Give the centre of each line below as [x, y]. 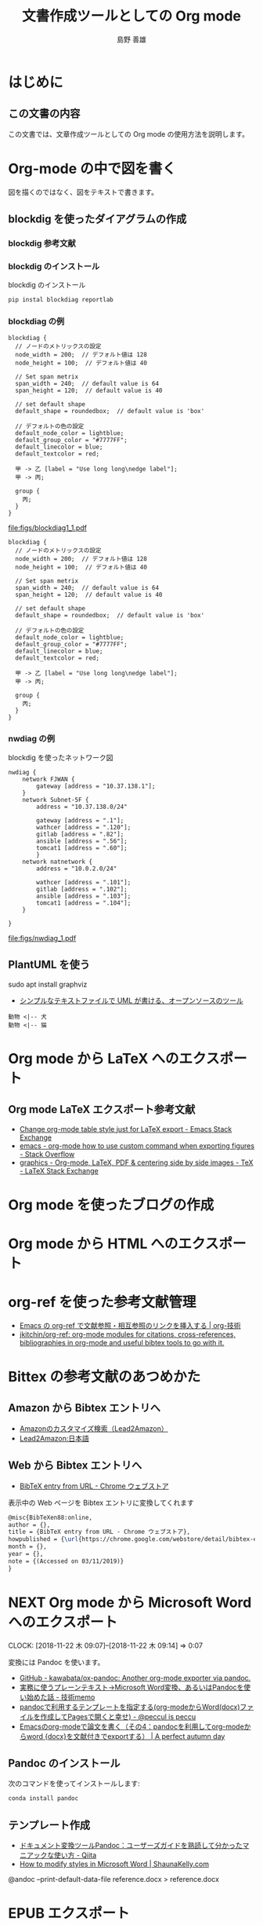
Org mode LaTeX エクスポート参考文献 [102, 1109]
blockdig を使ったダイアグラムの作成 [97, 220]
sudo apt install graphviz [48, 984]
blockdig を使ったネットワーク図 [61, 757]
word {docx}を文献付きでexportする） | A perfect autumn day [126, 1736]
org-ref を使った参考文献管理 [102, 1303]
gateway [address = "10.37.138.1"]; [96, 786]
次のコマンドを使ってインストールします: [74, 1784]
